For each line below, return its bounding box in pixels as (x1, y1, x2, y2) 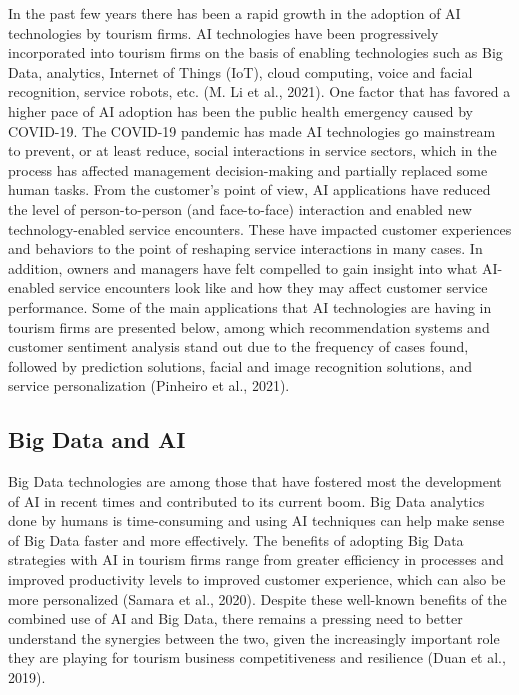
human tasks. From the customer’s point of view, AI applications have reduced (8, 179, 491, 200)
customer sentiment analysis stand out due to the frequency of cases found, (8, 336, 469, 357)
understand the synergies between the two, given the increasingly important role (8, 627, 500, 648)
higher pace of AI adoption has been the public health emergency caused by (8, 100, 473, 121)
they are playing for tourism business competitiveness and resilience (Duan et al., (8, 647, 506, 668)
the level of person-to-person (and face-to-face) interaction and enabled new (8, 198, 472, 219)
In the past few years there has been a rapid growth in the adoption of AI (8, 3, 461, 23)
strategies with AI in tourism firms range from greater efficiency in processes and (8, 549, 504, 570)
